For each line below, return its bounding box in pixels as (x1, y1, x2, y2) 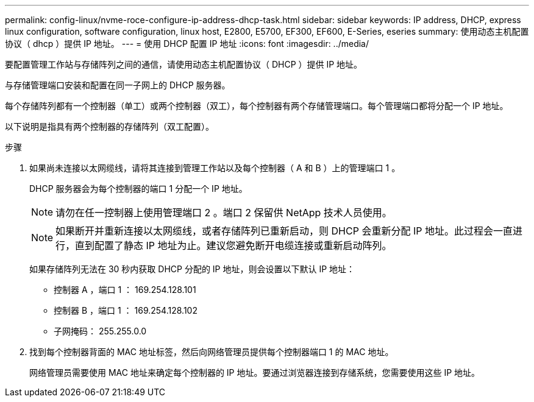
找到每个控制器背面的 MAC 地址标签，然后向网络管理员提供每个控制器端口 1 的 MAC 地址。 (29, 347, 394, 357)
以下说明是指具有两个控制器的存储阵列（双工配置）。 (5, 121, 214, 132)
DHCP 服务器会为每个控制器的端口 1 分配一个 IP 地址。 (29, 183, 247, 194)
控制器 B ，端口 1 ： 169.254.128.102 (54, 305, 198, 316)
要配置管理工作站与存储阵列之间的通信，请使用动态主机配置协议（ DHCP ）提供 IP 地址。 (5, 59, 363, 69)
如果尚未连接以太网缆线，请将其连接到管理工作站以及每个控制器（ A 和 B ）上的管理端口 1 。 (29, 163, 400, 173)
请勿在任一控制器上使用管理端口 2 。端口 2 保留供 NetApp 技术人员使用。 (55, 206, 392, 219)
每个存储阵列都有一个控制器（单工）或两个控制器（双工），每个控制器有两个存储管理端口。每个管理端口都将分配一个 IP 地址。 (5, 100, 508, 111)
